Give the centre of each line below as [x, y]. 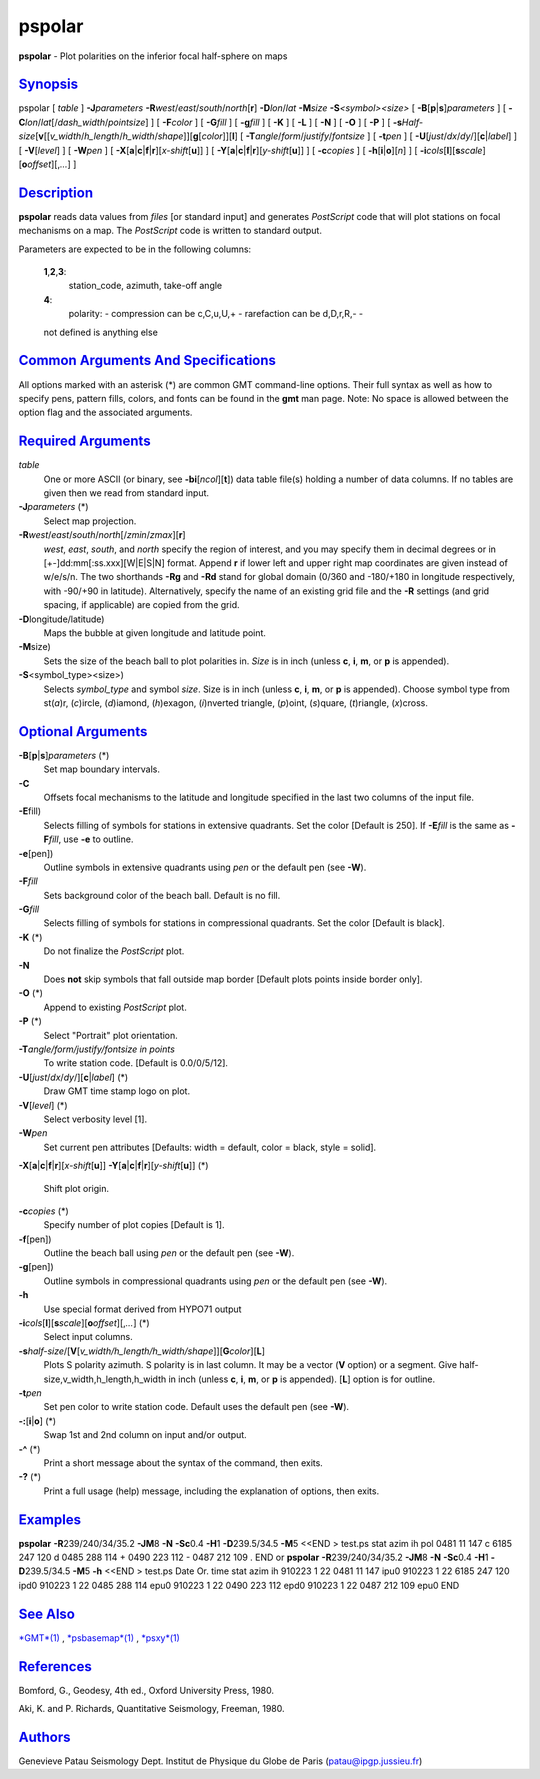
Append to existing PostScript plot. [115, 1007]
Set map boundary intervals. [101, 769]
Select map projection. [90, 521]
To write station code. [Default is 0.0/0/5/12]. [136, 1063]
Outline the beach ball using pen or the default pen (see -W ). [169, 1253]
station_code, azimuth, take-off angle [145, 286]
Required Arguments [84, 441]
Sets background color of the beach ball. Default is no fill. [162, 895]
